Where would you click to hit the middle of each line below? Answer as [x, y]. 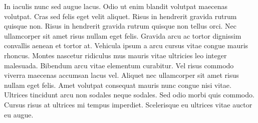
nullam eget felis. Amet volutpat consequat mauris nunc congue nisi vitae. [118, 85]
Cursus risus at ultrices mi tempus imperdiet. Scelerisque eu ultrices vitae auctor [128, 104]
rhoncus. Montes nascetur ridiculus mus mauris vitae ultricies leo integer [115, 55]
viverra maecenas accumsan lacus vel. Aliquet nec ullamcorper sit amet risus [121, 75]
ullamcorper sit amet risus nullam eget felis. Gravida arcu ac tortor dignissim [123, 35]
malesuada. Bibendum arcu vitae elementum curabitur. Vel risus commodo [119, 65]
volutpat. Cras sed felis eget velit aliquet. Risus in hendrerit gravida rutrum [120, 16]
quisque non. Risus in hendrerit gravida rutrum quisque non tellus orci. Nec [120, 26]
